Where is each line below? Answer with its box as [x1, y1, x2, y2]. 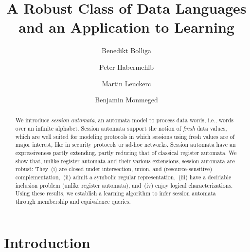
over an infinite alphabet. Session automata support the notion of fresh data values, [15, 124, 227, 133]
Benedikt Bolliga [102, 45, 151, 56]
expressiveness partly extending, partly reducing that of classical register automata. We [15, 149, 237, 157]
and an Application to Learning [18, 17, 234, 37]
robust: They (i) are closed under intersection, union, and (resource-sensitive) [15, 165, 213, 173]
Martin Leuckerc [102, 78, 151, 88]
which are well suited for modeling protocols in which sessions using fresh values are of [15, 132, 235, 140]
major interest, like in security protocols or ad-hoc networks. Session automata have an [15, 140, 236, 149]
